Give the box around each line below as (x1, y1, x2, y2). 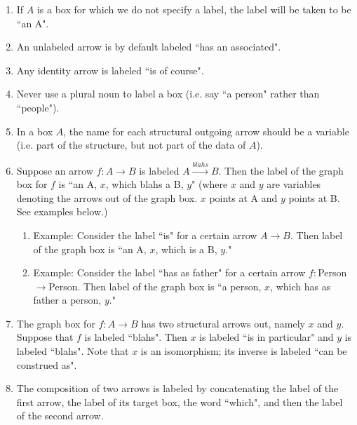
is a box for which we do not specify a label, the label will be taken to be (36, 2, 351, 16)
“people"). (16, 100, 60, 114)
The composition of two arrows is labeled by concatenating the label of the (16, 381, 339, 396)
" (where (191, 177, 228, 191)
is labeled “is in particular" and (199, 330, 334, 344)
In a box (16, 123, 53, 138)
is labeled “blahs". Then (84, 330, 187, 344)
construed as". (16, 357, 77, 372)
